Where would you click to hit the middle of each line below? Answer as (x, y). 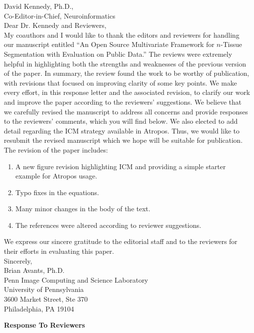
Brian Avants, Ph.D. (34, 270)
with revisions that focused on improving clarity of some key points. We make (120, 82)
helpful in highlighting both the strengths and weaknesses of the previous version (125, 63)
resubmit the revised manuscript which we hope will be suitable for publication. (123, 140)
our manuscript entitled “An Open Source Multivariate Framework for (109, 44)
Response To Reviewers (44, 325)
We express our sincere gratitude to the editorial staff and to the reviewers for (121, 241)
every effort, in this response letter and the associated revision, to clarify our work (127, 92)
